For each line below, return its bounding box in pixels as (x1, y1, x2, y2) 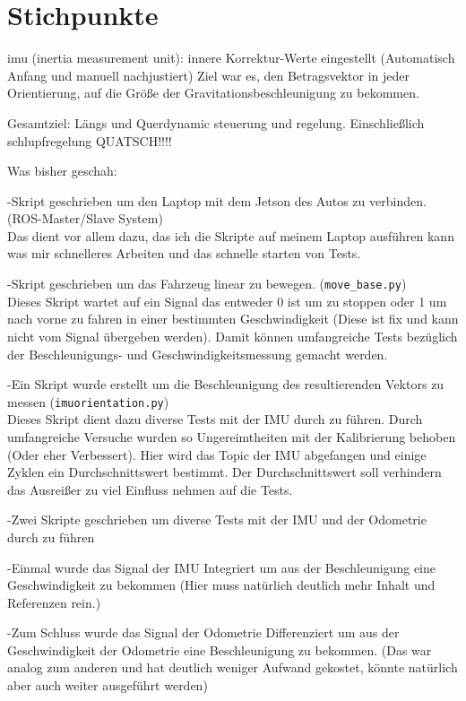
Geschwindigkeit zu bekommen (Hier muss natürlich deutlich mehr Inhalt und (7, 576, 436, 594)
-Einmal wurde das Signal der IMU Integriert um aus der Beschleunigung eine (7, 558, 436, 576)
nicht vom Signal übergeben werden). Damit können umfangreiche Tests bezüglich (7, 326, 458, 345)
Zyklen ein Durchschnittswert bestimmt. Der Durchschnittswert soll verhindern (7, 463, 442, 481)
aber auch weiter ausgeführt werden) (7, 676, 208, 695)
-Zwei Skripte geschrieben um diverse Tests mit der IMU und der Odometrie (7, 510, 427, 529)
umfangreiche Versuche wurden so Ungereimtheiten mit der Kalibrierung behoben (7, 427, 456, 446)
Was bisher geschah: (7, 161, 117, 180)
